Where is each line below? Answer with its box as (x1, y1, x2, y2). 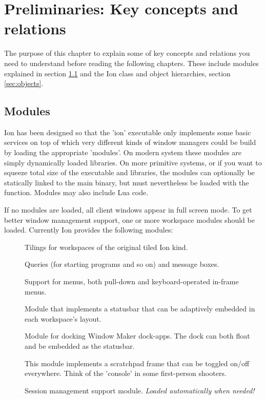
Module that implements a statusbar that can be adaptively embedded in (25, 303, 255, 314)
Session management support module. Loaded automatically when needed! (25, 385, 255, 395)
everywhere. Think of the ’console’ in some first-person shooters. (25, 368, 227, 379)
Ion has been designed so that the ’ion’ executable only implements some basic (4, 127, 251, 137)
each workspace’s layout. (25, 313, 101, 324)
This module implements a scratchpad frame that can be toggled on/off (25, 358, 250, 368)
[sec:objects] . (4, 78, 44, 89)
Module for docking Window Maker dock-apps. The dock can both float (25, 330, 250, 341)
